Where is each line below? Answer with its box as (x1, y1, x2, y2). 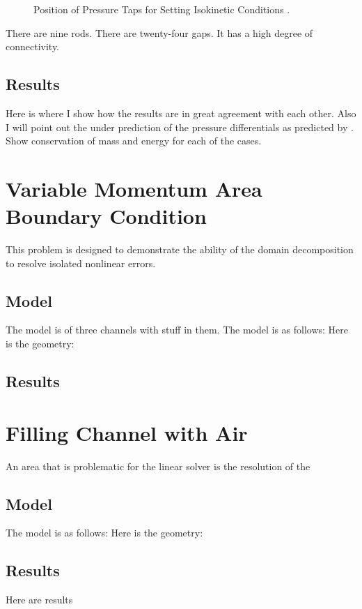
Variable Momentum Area (6, 174, 262, 202)
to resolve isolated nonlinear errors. (6, 255, 156, 270)
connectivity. (6, 39, 60, 54)
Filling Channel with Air (6, 418, 248, 446)
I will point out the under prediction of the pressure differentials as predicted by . (6, 119, 354, 134)
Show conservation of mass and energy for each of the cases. (6, 133, 262, 148)
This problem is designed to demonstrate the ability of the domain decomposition (6, 242, 354, 257)
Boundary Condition (6, 202, 207, 230)
